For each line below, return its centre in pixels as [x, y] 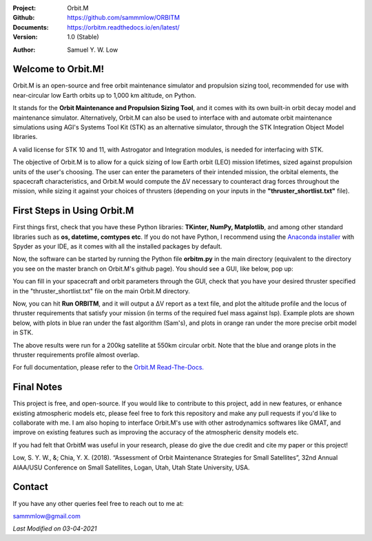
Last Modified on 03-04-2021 [55, 529]
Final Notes [38, 387]
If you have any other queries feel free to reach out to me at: [98, 503]
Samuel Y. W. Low [93, 50]
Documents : [31, 27]
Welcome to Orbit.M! [59, 69]
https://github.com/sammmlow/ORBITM [124, 18]
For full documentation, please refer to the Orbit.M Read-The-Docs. [108, 368]
